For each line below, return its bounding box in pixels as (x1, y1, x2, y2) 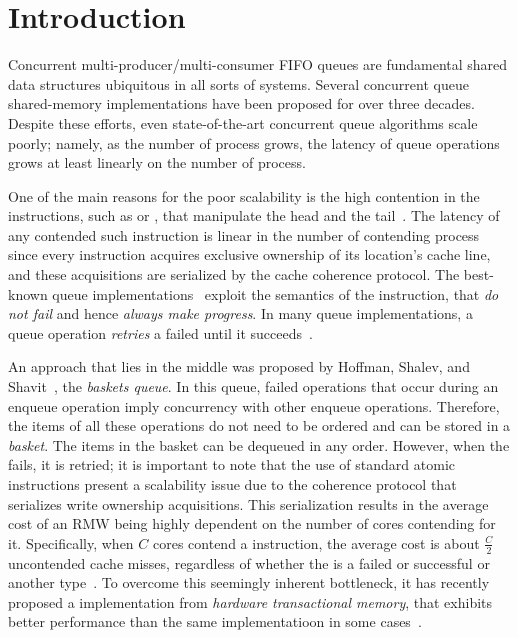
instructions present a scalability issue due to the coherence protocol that (8, 474, 457, 494)
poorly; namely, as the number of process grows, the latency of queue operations (8, 132, 500, 153)
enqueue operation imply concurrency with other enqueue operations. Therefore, (8, 395, 500, 416)
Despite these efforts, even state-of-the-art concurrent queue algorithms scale (8, 112, 478, 133)
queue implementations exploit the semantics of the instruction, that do (52, 283, 499, 304)
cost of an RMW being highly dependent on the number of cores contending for (8, 513, 496, 534)
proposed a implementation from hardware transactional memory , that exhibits (8, 591, 493, 612)
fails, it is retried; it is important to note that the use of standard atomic (8, 454, 455, 475)
